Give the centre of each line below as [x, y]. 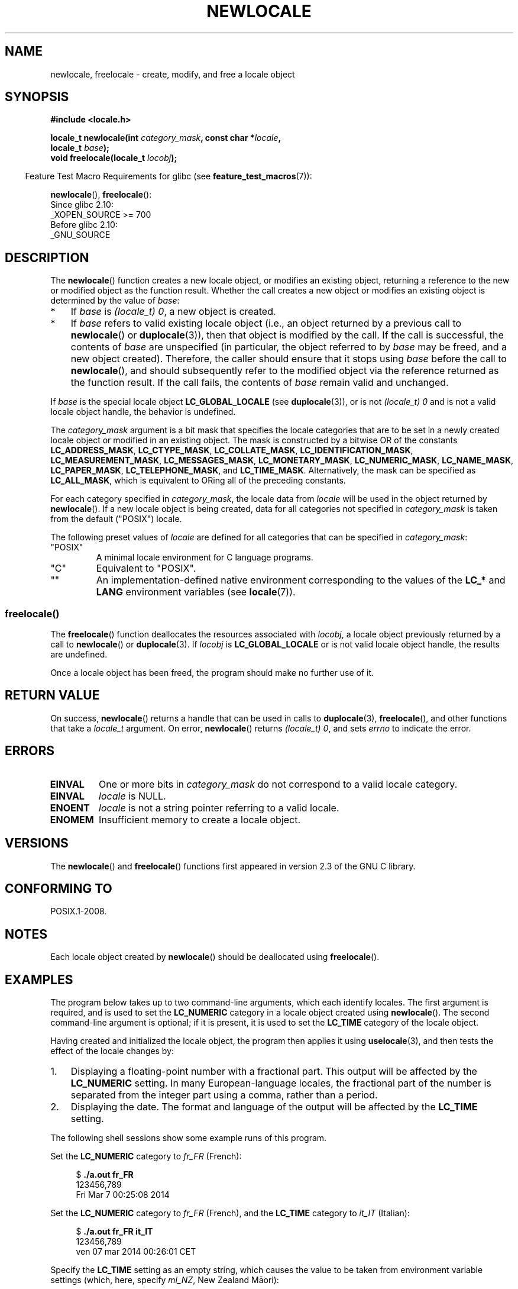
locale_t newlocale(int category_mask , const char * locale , [166, 138]
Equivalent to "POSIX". [146, 568]
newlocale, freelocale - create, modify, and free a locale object [173, 74]
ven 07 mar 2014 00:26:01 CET [136, 1252]
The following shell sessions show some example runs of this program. [189, 1138]
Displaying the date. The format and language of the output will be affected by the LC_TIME [274, 1107]
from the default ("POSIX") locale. [116, 519]
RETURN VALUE [52, 695]
